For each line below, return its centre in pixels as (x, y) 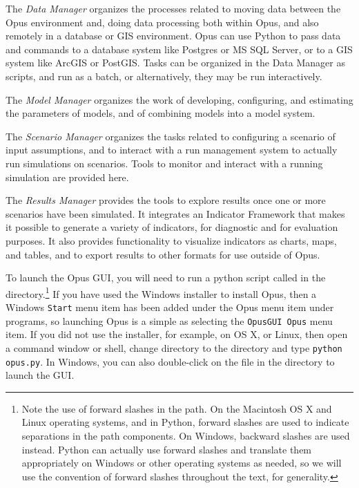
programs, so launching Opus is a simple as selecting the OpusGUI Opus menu (169, 320)
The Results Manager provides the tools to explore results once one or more (166, 200)
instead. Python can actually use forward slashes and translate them (167, 449)
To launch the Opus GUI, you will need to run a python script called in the (166, 278)
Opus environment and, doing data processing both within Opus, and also (162, 22)
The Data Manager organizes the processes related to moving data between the (173, 8)
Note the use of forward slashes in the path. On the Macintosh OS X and (177, 408)
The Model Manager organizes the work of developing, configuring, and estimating (179, 99)
